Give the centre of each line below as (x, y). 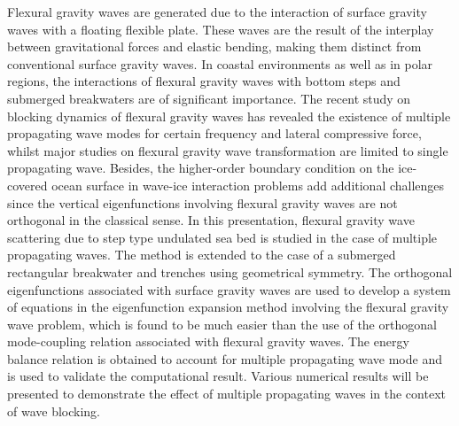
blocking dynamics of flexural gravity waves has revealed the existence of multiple (229, 116)
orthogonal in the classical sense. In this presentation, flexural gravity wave (211, 220)
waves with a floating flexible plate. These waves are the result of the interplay (221, 29)
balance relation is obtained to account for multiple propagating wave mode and (225, 358)
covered (27, 185)
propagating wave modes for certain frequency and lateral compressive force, (214, 133)
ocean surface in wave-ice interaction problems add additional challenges (248, 185)
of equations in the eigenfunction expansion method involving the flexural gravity (228, 307)
